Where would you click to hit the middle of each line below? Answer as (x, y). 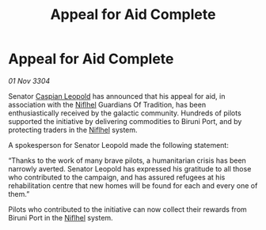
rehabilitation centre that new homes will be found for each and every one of (133, 185)
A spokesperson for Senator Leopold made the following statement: (119, 145)
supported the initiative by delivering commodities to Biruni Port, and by (125, 121)
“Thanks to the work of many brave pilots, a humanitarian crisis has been (127, 160)
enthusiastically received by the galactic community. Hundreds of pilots (125, 113)
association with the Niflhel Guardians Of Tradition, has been (107, 104)
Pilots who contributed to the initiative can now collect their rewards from (127, 209)
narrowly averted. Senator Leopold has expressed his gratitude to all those (130, 168)
